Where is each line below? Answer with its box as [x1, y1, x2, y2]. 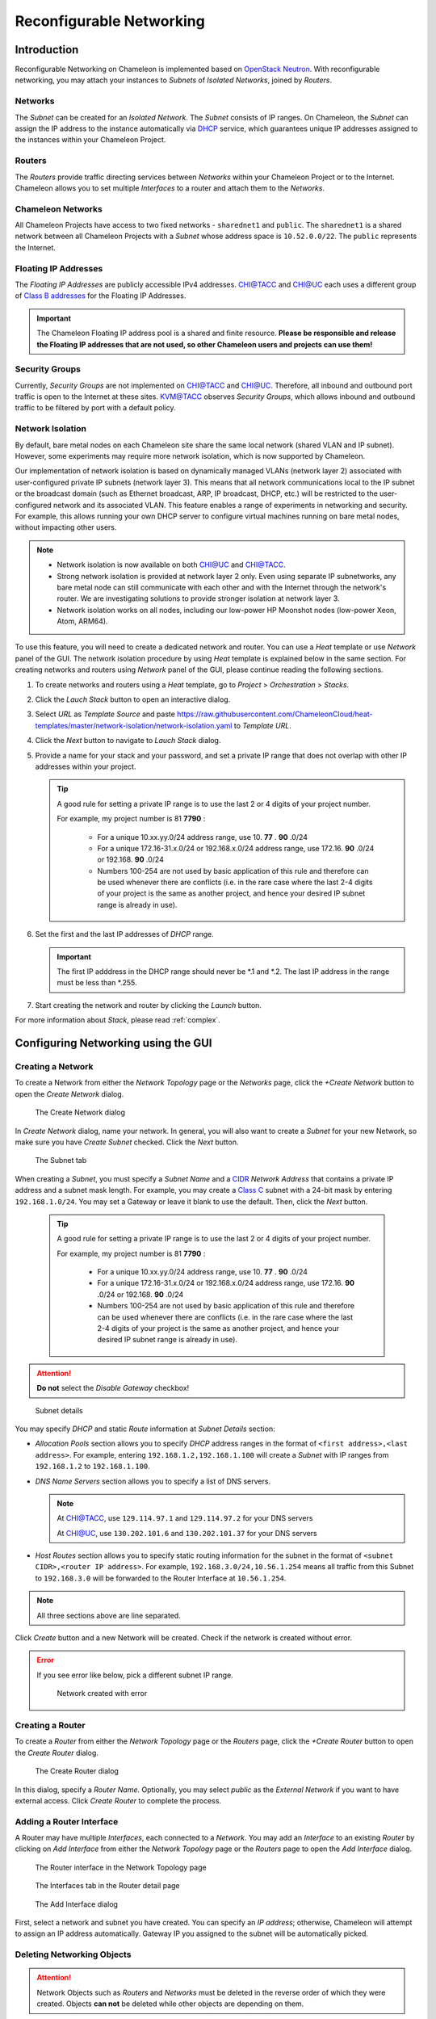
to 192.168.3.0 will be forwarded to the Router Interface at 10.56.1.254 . [35, 1573, 287, 1583]
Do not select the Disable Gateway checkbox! [36, 1383, 190, 1393]
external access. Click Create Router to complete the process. [15, 1795, 222, 1805]
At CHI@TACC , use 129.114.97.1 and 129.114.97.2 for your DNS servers [57, 1513, 313, 1523]
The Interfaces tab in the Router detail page [35, 1881, 181, 1891]
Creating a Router [15, 1719, 86, 1731]
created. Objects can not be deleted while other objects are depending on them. [36, 1999, 304, 2009]
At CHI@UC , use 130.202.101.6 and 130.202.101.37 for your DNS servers [57, 1528, 318, 1538]
